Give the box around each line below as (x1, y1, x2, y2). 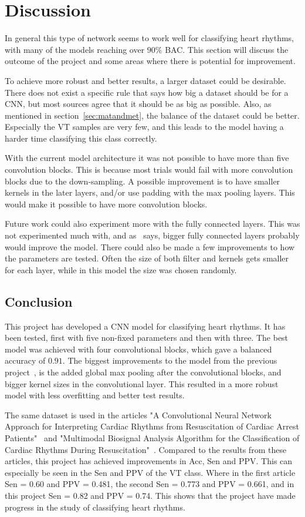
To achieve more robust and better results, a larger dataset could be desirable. (5, 74, 286, 86)
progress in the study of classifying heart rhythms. (5, 501, 185, 513)
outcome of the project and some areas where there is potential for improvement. (5, 55, 296, 67)
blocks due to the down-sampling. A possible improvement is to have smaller (5, 174, 280, 187)
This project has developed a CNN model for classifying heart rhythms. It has (5, 320, 286, 332)
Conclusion (5, 292, 73, 310)
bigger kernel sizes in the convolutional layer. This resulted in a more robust (5, 377, 279, 390)
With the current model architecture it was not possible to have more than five (5, 152, 289, 164)
